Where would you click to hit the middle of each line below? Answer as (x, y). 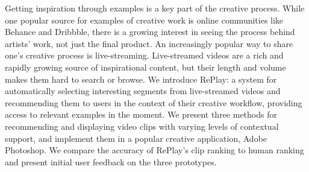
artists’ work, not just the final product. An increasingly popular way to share (149, 43)
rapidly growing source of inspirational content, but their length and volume (145, 67)
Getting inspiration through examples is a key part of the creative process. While (155, 8)
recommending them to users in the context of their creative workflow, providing (154, 102)
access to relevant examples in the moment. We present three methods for (141, 114)
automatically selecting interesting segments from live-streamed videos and (143, 91)
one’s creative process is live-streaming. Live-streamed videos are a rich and (144, 55)
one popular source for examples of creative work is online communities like (144, 20)
